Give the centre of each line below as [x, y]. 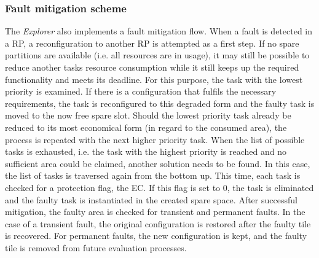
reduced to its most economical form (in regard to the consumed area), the [146, 127]
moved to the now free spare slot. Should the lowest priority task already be [148, 115]
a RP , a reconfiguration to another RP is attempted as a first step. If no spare [152, 43]
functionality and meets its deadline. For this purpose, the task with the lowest [154, 79]
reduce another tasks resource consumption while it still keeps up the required [152, 67]
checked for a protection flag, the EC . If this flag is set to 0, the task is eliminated [159, 187]
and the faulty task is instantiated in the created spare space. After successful [151, 199]
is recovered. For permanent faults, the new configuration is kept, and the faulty [156, 236]
